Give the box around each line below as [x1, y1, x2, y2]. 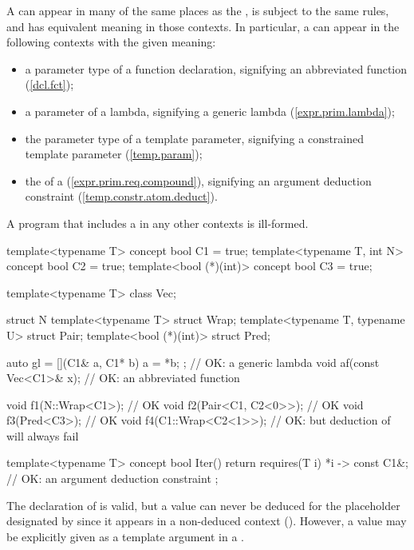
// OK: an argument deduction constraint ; [6, 470, 219, 487]
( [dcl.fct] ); [25, 76, 74, 93]
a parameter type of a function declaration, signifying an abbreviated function [25, 60, 408, 77]
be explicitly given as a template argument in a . [6, 528, 244, 544]
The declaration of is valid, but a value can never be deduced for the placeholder [6, 496, 400, 513]
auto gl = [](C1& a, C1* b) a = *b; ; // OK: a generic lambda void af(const [6, 353, 380, 370]
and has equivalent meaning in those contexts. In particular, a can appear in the [6, 18, 400, 34]
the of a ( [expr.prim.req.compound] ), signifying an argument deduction [25, 172, 372, 189]
